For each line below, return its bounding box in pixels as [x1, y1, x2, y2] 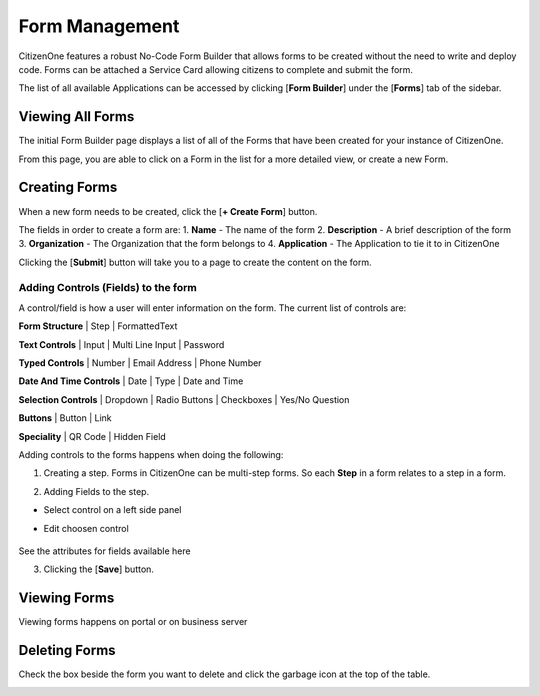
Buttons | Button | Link [18, 412, 112, 424]
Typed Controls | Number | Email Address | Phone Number [18, 357, 262, 369]
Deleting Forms [18, 642, 116, 659]
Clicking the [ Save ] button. [43, 563, 155, 575]
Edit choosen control [43, 522, 129, 534]
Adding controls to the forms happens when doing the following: [18, 448, 284, 460]
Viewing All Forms [18, 108, 135, 125]
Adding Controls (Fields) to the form [18, 281, 197, 295]
